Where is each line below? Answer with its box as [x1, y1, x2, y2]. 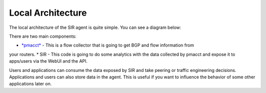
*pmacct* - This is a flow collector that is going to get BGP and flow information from [21, 42, 194, 48]
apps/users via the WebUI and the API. [9, 58, 88, 64]
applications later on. [9, 81, 52, 87]
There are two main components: [9, 33, 76, 39]
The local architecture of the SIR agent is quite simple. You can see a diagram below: [9, 24, 182, 30]
